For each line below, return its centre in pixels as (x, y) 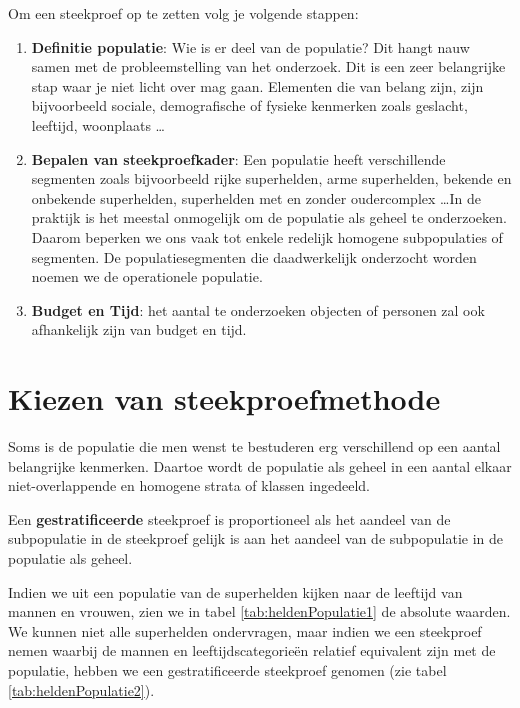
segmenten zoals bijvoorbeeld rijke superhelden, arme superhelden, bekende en (271, 178)
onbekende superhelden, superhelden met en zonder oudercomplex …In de (256, 197)
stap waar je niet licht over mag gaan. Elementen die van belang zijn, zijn (257, 85)
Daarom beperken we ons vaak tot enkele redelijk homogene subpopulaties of (267, 236)
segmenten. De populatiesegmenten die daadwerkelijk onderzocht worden (254, 256)
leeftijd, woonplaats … (98, 124)
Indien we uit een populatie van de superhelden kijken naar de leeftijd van (235, 591)
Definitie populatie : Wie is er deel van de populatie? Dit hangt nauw (250, 46)
